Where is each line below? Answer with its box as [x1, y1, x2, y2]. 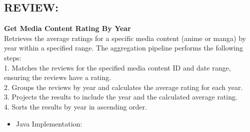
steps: [4, 52, 21, 62]
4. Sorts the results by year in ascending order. [4, 101, 147, 111]
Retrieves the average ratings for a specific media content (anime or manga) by [4, 32, 246, 43]
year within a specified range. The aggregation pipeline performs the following [4, 42, 243, 53]
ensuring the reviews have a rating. [4, 72, 111, 82]
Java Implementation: [15, 118, 82, 128]
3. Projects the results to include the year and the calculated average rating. [4, 91, 237, 102]
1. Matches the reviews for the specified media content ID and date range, [4, 62, 231, 72]
